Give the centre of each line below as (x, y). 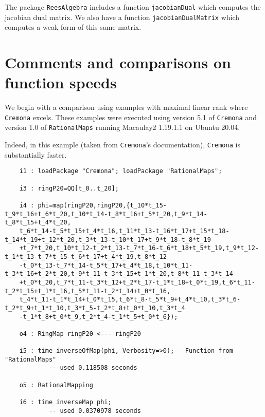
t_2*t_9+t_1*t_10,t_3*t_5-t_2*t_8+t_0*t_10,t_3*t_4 (95, 308)
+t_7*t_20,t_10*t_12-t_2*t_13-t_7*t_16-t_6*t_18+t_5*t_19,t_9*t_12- (139, 248)
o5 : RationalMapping (56, 385)
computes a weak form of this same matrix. (73, 27)
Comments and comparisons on (118, 62)
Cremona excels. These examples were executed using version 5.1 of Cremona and (131, 117)
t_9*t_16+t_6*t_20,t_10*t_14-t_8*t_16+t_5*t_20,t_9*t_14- (106, 214)
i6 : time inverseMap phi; (65, 402)
